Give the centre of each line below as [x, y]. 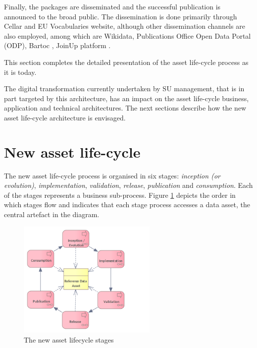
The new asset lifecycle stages [69, 340]
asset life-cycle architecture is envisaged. [65, 117]
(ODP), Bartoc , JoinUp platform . [57, 45]
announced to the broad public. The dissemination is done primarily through [121, 16]
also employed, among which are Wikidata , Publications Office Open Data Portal [128, 35]
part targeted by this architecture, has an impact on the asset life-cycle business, [127, 98]
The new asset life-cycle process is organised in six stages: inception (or [112, 175]
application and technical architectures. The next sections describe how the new [125, 108]
